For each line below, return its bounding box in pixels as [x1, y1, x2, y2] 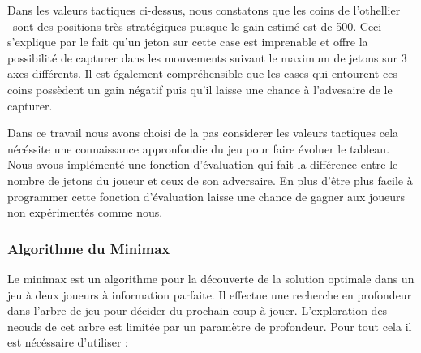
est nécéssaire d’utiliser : [7, 334, 128, 351]
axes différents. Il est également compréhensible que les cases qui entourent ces [7, 65, 397, 82]
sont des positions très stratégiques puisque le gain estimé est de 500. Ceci [12, 17, 382, 34]
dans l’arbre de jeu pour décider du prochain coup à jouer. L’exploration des [7, 302, 388, 319]
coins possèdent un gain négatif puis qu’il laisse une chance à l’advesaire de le [7, 80, 393, 97]
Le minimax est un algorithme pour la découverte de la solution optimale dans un [7, 269, 415, 286]
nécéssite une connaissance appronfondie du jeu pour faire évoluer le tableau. [7, 140, 390, 157]
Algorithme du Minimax [7, 238, 170, 258]
